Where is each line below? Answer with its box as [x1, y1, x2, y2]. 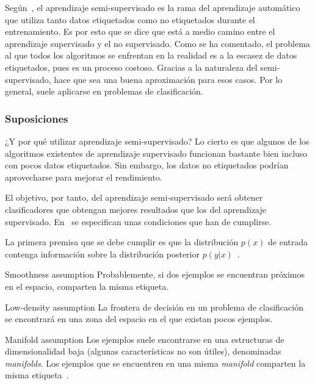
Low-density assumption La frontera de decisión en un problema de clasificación [5, 300, 303, 313]
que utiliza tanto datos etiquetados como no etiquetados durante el [5, 13, 255, 26]
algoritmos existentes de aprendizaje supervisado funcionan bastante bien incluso [5, 146, 308, 159]
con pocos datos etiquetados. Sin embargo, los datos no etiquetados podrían [5, 159, 289, 171]
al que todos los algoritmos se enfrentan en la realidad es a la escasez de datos [5, 49, 297, 62]
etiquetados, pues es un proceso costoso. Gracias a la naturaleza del [5, 60, 258, 73]
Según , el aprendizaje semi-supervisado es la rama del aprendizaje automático [5, 1, 300, 13]
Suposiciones [5, 110, 68, 126]
